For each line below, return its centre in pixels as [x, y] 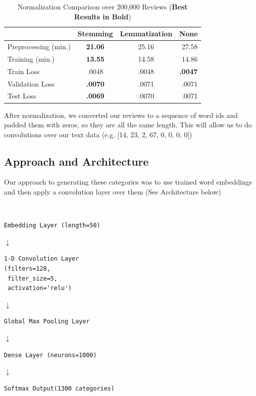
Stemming [95, 34]
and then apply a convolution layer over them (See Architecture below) [113, 192]
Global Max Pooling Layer [47, 322]
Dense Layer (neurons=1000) [51, 355]
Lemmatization [146, 34]
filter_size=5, [33, 278]
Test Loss [22, 96]
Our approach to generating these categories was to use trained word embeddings [128, 182]
